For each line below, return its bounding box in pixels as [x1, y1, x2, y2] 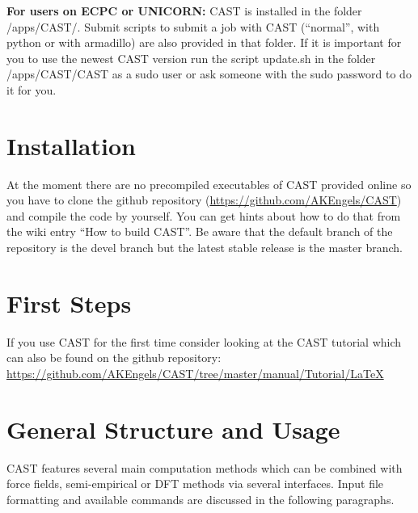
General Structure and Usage [6, 412, 340, 445]
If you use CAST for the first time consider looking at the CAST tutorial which [6, 333, 402, 350]
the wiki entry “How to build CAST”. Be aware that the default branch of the [6, 223, 393, 240]
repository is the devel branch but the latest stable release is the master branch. [6, 239, 403, 256]
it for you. [6, 81, 57, 98]
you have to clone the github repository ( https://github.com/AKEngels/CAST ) [6, 191, 402, 208]
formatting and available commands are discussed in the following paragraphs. [6, 490, 395, 507]
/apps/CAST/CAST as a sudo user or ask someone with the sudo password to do [6, 65, 412, 82]
